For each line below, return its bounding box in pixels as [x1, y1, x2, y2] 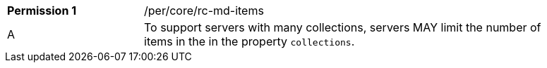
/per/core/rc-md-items [144, 4, 264, 18]
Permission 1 [7, 4, 77, 18]
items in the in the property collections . [144, 34, 355, 48]
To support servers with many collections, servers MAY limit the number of [144, 20, 541, 34]
